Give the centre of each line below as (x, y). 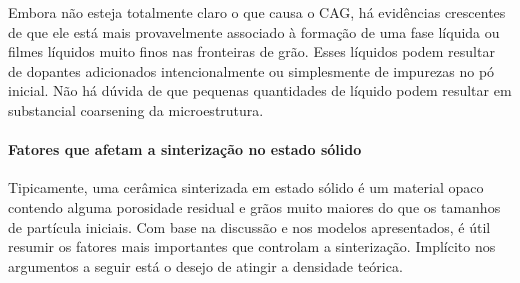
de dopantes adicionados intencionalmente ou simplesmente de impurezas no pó (251, 70)
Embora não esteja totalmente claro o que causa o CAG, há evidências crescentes (257, 12)
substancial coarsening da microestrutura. (136, 109)
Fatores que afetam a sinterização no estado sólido (185, 149)
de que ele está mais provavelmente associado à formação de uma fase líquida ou (254, 31)
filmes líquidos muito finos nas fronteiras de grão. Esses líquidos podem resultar (251, 51)
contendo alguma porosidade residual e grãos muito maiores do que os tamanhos (254, 206)
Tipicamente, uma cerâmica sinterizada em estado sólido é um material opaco (246, 187)
